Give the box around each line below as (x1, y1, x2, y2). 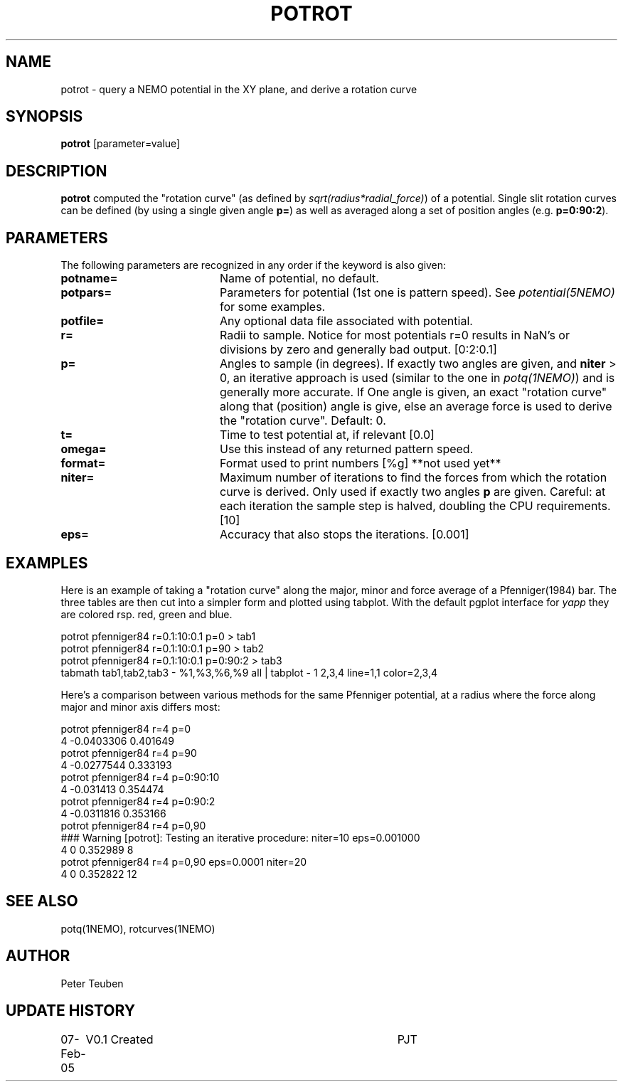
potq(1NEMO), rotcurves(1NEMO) (60, 922, 215, 935)
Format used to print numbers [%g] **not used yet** (219, 456, 501, 471)
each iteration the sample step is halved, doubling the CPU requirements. (219, 499, 611, 514)
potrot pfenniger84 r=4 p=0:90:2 (60, 795, 215, 807)
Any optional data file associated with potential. (219, 314, 473, 329)
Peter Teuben (60, 977, 124, 990)
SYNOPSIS (6, 107, 83, 126)
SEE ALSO (6, 892, 78, 911)
